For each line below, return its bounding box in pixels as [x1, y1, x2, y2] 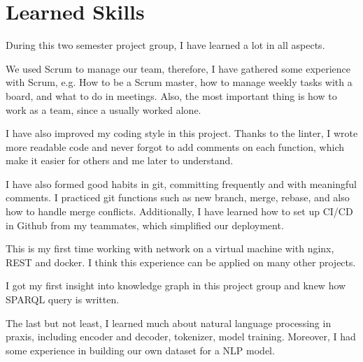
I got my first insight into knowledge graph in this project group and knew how [6, 278, 346, 293]
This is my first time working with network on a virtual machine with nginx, [6, 241, 334, 256]
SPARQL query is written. [6, 292, 120, 307]
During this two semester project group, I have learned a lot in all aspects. [6, 38, 325, 52]
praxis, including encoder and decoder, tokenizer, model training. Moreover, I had [6, 329, 356, 344]
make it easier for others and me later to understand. [6, 153, 234, 168]
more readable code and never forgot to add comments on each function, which [6, 139, 344, 154]
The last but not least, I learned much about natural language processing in [6, 315, 332, 330]
